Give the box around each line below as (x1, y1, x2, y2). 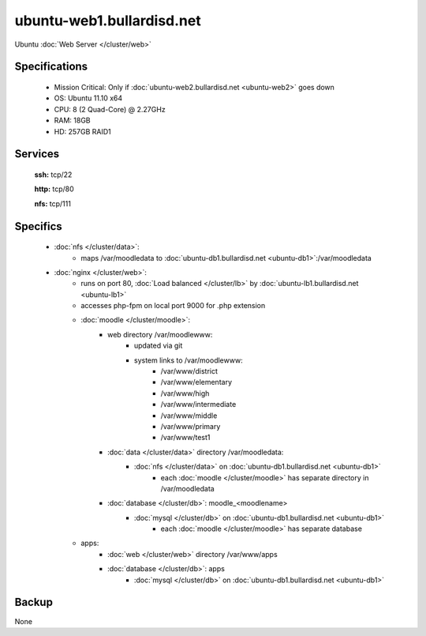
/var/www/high (160, 388, 210, 398)
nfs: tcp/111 (34, 198, 71, 209)
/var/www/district (160, 367, 219, 376)
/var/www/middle (160, 411, 218, 420)
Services (14, 147, 60, 161)
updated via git (134, 341, 183, 351)
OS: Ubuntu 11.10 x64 (54, 93, 123, 103)
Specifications (14, 60, 88, 73)
